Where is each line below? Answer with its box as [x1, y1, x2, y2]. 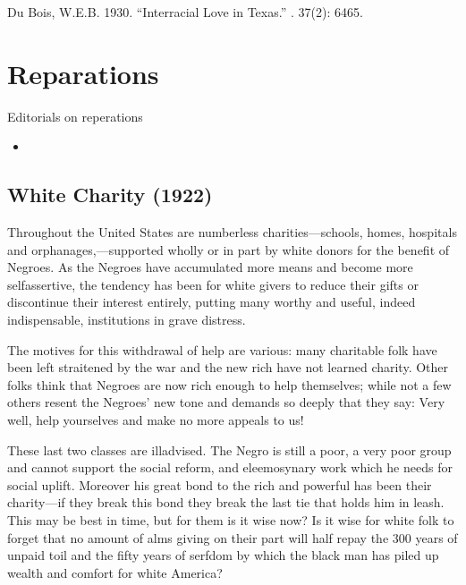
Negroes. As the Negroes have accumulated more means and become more [7, 258, 413, 276]
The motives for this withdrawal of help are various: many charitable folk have [7, 340, 437, 359]
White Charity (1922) [7, 181, 213, 208]
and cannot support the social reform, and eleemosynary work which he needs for [7, 458, 453, 477]
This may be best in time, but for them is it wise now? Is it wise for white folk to [7, 511, 454, 530]
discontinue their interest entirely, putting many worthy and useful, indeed [7, 292, 416, 311]
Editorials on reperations [7, 106, 143, 125]
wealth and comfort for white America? [7, 563, 223, 581]
